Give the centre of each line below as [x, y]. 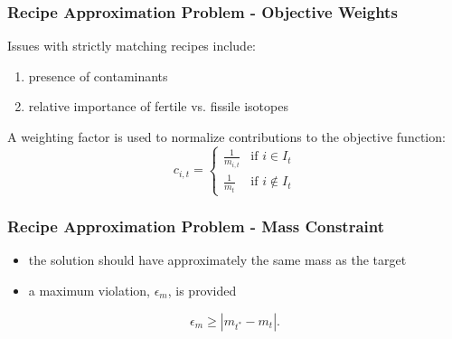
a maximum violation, [89, 290]
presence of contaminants [98, 75]
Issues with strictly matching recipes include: [132, 46]
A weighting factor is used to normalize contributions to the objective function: [226, 137]
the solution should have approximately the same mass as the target [217, 260]
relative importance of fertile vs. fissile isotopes [158, 106]
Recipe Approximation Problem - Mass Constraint [196, 226]
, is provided [202, 290]
